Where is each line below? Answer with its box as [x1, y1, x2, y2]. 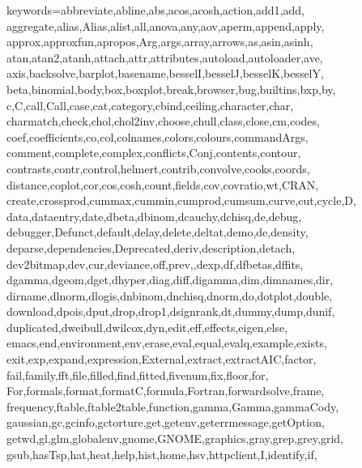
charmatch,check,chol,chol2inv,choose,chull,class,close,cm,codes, [6, 113, 320, 130]
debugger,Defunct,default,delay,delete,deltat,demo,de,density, [6, 223, 309, 240]
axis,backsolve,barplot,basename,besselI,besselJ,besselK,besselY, [6, 65, 324, 82]
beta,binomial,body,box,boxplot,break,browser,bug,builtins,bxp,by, [6, 80, 336, 97]
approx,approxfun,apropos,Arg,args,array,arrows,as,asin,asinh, [6, 33, 313, 50]
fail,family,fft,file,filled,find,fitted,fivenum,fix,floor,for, [6, 366, 269, 383]
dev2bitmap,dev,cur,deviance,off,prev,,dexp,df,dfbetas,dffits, [6, 255, 304, 272]
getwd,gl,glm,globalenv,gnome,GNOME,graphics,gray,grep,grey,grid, [6, 430, 343, 447]
